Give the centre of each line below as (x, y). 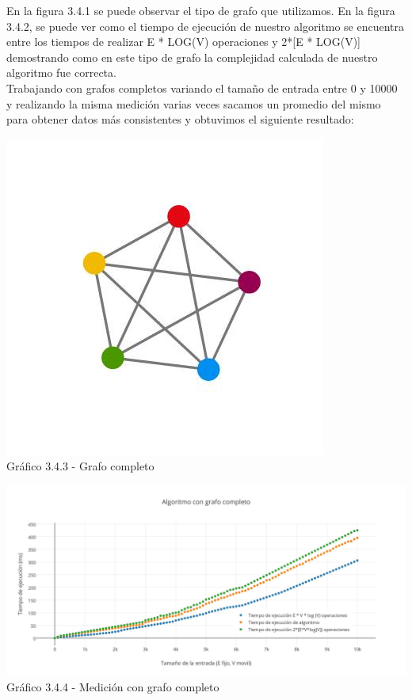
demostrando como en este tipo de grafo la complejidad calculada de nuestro (192, 57)
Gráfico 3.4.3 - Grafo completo (80, 466)
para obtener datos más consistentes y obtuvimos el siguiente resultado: (180, 119)
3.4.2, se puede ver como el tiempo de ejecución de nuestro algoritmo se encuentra (205, 26)
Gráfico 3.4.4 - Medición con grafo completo (113, 686)
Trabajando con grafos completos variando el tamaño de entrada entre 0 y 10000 (202, 87)
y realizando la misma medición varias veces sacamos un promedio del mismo (194, 103)
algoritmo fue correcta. (61, 72)
